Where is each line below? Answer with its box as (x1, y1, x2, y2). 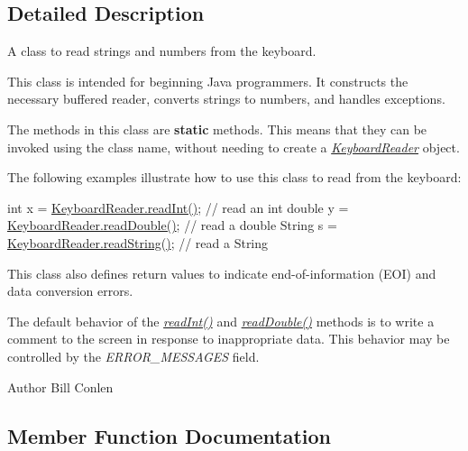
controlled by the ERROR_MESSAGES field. (7, 346, 260, 365)
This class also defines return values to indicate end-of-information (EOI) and (7, 263, 436, 282)
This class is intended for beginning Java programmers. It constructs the (7, 71, 408, 90)
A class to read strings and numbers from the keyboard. (7, 41, 317, 60)
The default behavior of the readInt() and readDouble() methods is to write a (7, 311, 435, 330)
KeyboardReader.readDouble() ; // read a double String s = (7, 216, 337, 235)
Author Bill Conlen (7, 377, 114, 396)
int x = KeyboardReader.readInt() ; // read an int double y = (7, 198, 349, 216)
